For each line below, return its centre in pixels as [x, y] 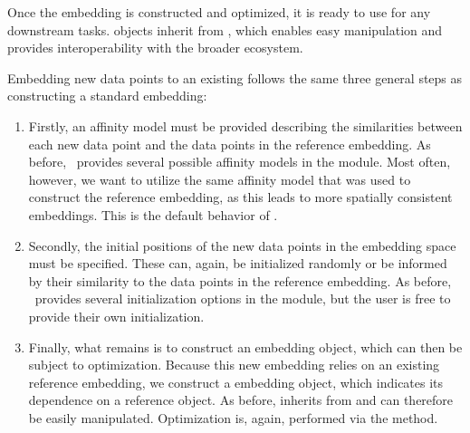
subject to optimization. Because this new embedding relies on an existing [234, 365]
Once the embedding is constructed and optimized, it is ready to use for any [219, 12]
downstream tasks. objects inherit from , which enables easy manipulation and [225, 29]
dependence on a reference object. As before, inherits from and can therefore [241, 400]
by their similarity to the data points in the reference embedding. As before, [240, 280]
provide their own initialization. [116, 316]
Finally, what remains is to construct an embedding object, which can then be [245, 346]
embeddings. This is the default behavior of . [153, 214]
